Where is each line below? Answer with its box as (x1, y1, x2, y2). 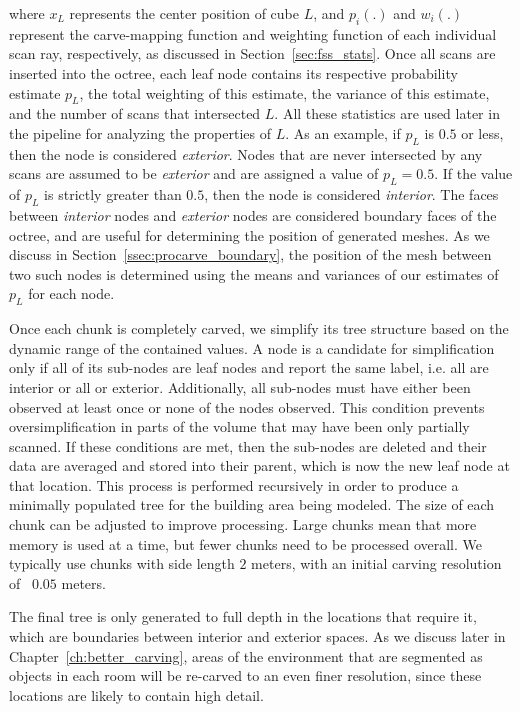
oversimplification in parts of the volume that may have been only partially (9, 416, 470, 437)
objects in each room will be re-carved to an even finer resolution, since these (9, 665, 482, 686)
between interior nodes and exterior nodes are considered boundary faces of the (9, 204, 497, 225)
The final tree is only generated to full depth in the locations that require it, (9, 606, 477, 627)
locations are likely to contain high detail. (9, 684, 264, 705)
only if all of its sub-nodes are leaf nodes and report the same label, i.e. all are (9, 357, 489, 378)
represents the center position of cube (69, 3, 300, 23)
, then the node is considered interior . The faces (204, 184, 499, 205)
